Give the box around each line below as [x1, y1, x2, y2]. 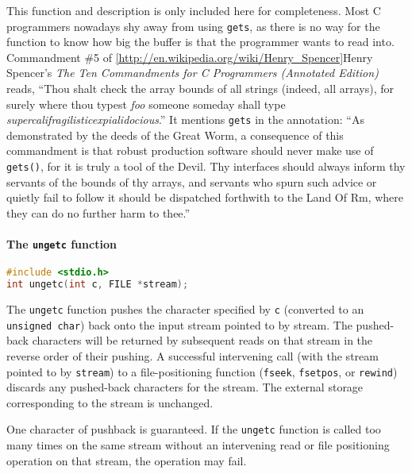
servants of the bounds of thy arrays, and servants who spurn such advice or [6, 173, 377, 190]
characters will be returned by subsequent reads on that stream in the [32, 332, 373, 349]
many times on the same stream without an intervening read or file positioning [6, 437, 390, 453]
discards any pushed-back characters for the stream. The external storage [6, 379, 364, 395]
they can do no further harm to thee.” [6, 204, 191, 221]
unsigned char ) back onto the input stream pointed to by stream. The [6, 316, 352, 333]
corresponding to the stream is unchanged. [6, 394, 214, 410]
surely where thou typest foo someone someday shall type [6, 95, 286, 112]
